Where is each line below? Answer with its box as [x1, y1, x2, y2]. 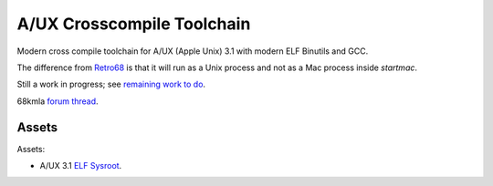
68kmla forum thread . [16, 96, 100, 107]
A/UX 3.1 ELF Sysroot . [39, 160, 122, 171]
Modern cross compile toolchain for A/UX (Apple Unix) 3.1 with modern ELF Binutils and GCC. [16, 46, 369, 57]
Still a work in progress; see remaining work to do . [16, 78, 205, 90]
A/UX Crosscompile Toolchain [16, 14, 251, 34]
